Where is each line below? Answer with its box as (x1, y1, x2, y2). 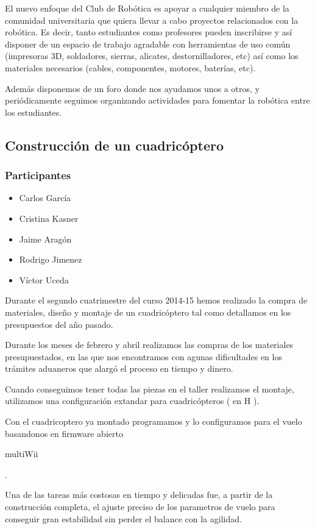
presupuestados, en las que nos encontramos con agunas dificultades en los (5, 350, 282, 363)
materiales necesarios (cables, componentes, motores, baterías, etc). (5, 61, 256, 74)
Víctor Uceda (19, 273, 69, 286)
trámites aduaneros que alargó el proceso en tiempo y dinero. (5, 362, 233, 375)
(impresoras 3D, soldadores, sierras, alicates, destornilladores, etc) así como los (5, 49, 299, 62)
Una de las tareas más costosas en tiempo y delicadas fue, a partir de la (5, 488, 273, 501)
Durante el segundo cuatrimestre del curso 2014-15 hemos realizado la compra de (5, 294, 308, 307)
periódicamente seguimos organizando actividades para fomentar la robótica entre (5, 94, 310, 107)
